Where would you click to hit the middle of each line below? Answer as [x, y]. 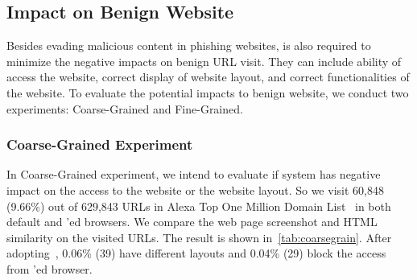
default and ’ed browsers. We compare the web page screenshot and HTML [192, 222]
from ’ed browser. [50, 268]
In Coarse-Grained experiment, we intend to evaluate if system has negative [194, 174]
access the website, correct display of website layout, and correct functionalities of [208, 77]
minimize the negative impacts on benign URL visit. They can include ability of [204, 61]
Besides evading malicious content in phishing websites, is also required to [189, 45]
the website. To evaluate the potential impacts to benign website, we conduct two [208, 92]
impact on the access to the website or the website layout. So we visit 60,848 [195, 189]
